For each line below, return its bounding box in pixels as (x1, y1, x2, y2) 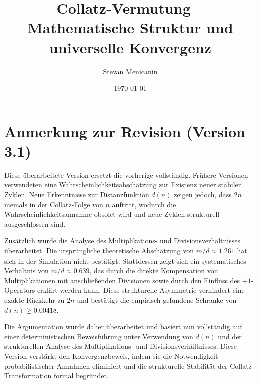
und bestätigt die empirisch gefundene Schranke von (77, 294, 237, 305)
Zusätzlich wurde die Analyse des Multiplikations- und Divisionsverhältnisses (4, 235, 240, 246)
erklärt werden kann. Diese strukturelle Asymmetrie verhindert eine (37, 285, 245, 295)
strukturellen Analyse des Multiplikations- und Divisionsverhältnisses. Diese (4, 341, 237, 351)
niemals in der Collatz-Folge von (4, 199, 103, 209)
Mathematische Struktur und (27, 17, 233, 38)
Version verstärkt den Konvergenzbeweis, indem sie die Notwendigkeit (4, 350, 218, 361)
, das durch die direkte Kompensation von (89, 265, 218, 276)
